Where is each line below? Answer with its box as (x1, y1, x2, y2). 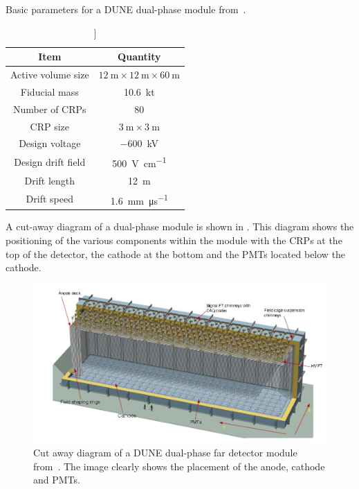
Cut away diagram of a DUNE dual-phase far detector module (33, 445, 297, 459)
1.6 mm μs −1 (110, 191, 168, 207)
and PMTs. (33, 472, 80, 487)
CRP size (30, 119, 70, 133)
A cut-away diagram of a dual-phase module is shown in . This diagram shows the (6, 219, 354, 234)
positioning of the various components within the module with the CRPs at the (6, 232, 342, 247)
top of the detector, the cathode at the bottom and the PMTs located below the (6, 246, 346, 261)
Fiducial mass (20, 84, 79, 98)
